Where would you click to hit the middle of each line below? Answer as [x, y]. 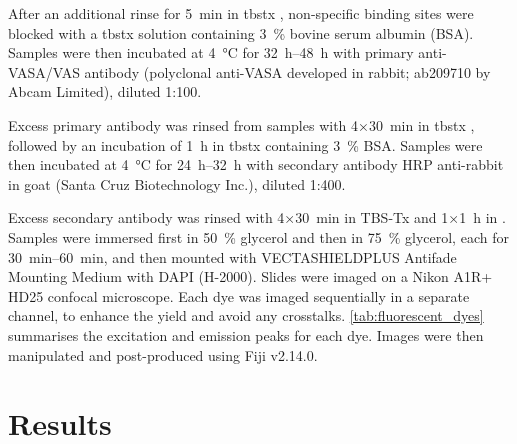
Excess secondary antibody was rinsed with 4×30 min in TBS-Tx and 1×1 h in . [257, 217]
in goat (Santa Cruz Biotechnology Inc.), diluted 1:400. [177, 183]
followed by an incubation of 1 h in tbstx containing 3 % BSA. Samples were [245, 144]
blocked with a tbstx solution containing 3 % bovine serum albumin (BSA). [241, 32]
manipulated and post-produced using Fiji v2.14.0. [163, 354]
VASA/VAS [44, 71]
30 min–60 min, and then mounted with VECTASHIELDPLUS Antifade [232, 256]
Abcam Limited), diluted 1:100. [105, 91]
